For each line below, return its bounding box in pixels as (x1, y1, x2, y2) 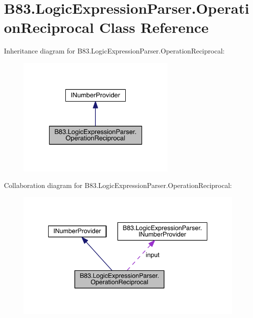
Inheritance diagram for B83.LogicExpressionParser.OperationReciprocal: (4, 46, 225, 56)
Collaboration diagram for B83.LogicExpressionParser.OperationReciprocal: (4, 180, 232, 190)
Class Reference (99, 17, 209, 37)
